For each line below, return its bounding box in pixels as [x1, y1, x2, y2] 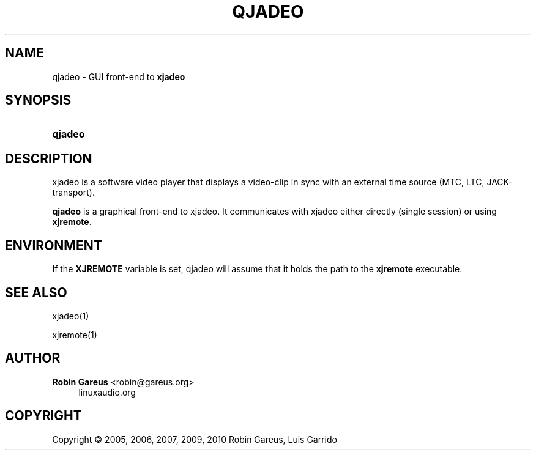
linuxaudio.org [78, 387, 136, 398]
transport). [52, 187, 95, 198]
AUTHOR [5, 350, 61, 366]
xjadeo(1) [52, 310, 89, 321]
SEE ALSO [5, 284, 67, 300]
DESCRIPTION [5, 150, 92, 166]
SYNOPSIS [5, 92, 72, 108]
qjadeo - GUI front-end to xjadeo [52, 71, 185, 82]
